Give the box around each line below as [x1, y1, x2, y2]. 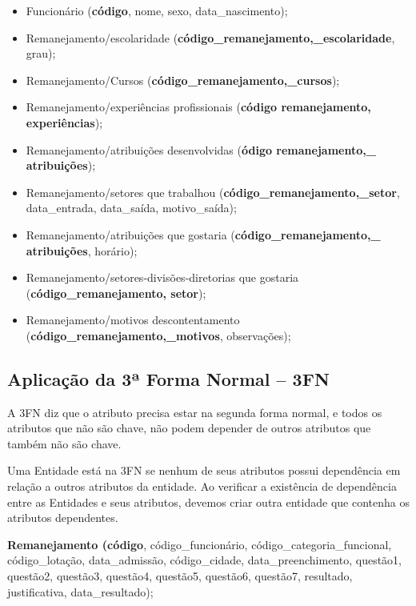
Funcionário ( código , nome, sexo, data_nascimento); [26, 2, 288, 18]
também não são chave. [7, 435, 122, 451]
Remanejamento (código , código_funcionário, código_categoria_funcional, [7, 536, 392, 552]
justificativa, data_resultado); [7, 583, 154, 600]
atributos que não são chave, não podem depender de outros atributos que [7, 419, 371, 436]
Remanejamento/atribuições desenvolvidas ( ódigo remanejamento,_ [26, 141, 376, 158]
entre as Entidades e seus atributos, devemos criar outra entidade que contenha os [7, 493, 410, 510]
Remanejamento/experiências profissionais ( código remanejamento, [26, 98, 371, 115]
